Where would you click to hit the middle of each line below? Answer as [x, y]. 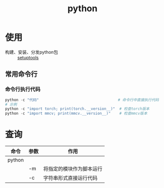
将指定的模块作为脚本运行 [73, 169]
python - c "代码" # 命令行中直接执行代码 [82, 100]
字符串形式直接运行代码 [70, 178]
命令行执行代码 [23, 90]
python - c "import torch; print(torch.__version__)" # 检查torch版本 [77, 109]
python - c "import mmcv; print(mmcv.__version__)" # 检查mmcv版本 [76, 114]
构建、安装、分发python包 [31, 52]
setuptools [28, 57]
